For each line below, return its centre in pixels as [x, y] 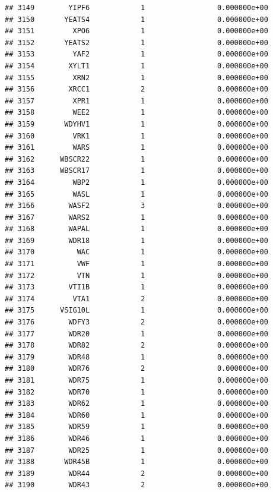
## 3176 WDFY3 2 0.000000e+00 [136, 322]
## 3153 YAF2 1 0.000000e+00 [136, 54]
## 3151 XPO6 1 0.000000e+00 [136, 31]
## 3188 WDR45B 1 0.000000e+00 [136, 462]
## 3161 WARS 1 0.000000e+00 [136, 148]
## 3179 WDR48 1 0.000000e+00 [136, 357]
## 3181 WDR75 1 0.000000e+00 [136, 380]
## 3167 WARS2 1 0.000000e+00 [136, 217]
